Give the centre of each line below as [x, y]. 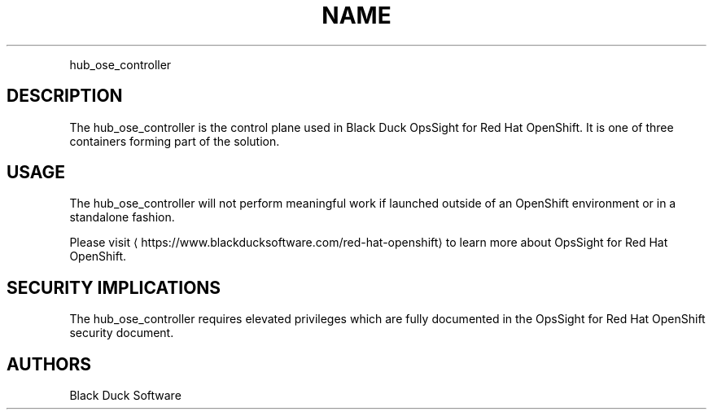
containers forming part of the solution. [175, 141]
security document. [122, 333]
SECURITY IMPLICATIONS [114, 287]
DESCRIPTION [65, 96]
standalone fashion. [122, 217]
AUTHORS [49, 364]
